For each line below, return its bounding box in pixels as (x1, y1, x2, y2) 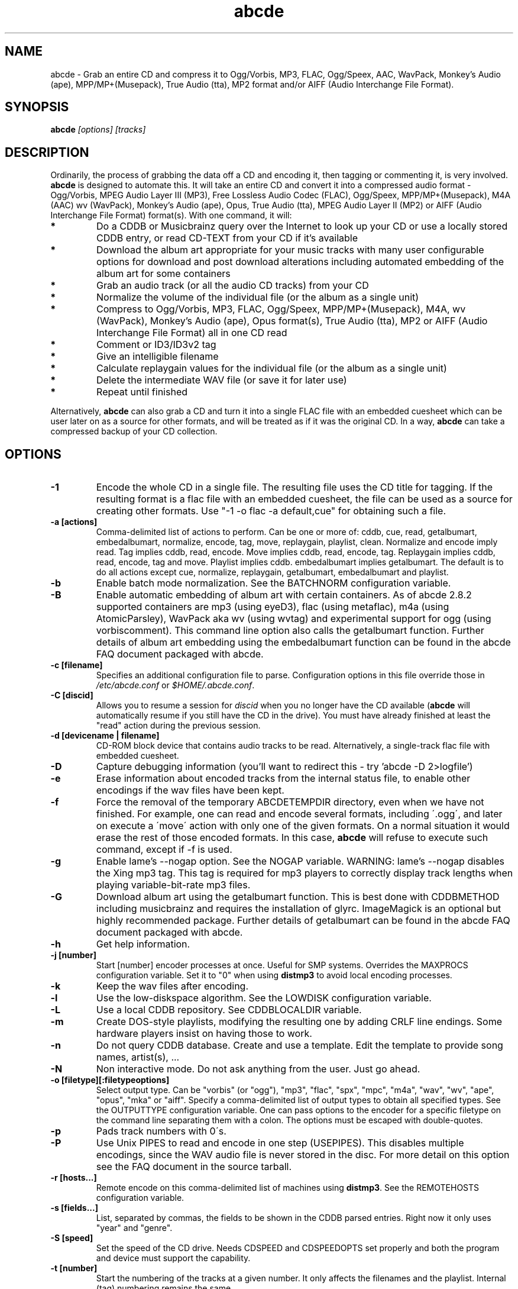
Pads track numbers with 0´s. (96, 1125, 226, 1137)
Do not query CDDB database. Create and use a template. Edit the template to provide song (96, 1039, 503, 1052)
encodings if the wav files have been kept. (96, 784, 284, 797)
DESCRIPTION (5, 144, 89, 160)
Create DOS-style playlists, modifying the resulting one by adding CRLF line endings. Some (96, 1016, 502, 1028)
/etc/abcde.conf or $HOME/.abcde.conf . (96, 680, 255, 691)
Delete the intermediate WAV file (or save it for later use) (96, 374, 347, 386)
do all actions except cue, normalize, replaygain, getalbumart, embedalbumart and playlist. (96, 567, 449, 578)
